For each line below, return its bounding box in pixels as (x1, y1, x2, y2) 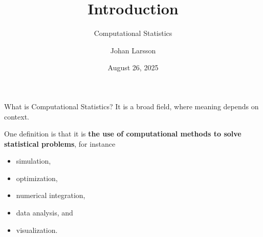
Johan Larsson (110, 45, 156, 55)
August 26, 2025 (107, 62, 159, 73)
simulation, (16, 155, 51, 166)
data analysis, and (16, 207, 73, 218)
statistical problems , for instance (4, 138, 116, 149)
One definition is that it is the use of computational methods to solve (4, 128, 242, 139)
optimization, (16, 172, 58, 183)
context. (4, 111, 29, 122)
